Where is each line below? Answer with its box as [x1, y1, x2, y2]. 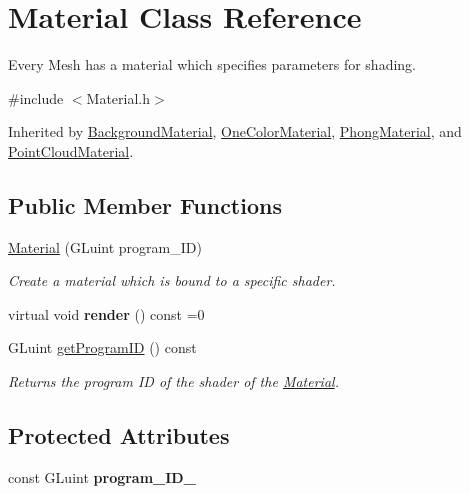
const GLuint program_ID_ [8, 466, 196, 487]
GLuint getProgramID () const [8, 337, 197, 358]
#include [8, 87, 64, 108]
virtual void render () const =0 [8, 303, 205, 324]
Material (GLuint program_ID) [8, 236, 202, 257]
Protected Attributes [8, 420, 230, 451]
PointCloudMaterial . [8, 140, 134, 161]
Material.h [86, 87, 151, 108]
